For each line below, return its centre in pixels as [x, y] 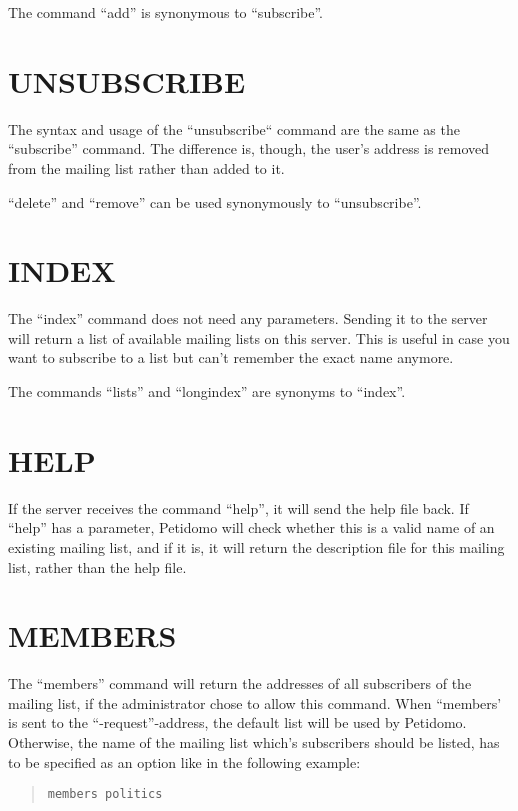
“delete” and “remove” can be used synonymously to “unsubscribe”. [215, 201]
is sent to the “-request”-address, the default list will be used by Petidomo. [237, 722]
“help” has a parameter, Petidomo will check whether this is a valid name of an [251, 527]
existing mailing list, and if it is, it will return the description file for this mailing [256, 546]
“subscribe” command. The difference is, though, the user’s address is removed [249, 148]
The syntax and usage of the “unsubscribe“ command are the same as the [234, 128]
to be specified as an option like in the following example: [184, 761]
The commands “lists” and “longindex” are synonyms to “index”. [207, 391]
